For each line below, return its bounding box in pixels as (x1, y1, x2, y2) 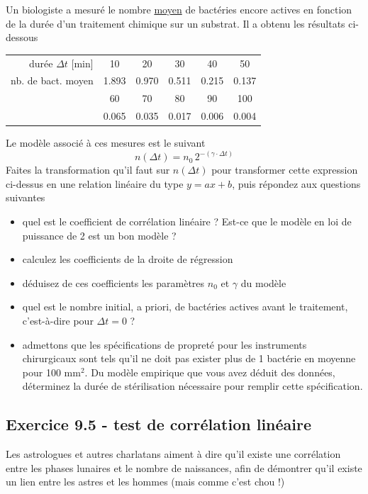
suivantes (6, 190, 45, 205)
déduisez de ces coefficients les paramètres (22, 275, 205, 290)
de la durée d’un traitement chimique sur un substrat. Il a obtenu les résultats (6, 16, 345, 30)
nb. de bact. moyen (11, 73, 94, 88)
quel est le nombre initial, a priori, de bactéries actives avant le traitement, (22, 299, 348, 314)
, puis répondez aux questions (232, 176, 361, 191)
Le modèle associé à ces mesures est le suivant (6, 135, 206, 150)
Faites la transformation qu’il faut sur (6, 162, 170, 177)
